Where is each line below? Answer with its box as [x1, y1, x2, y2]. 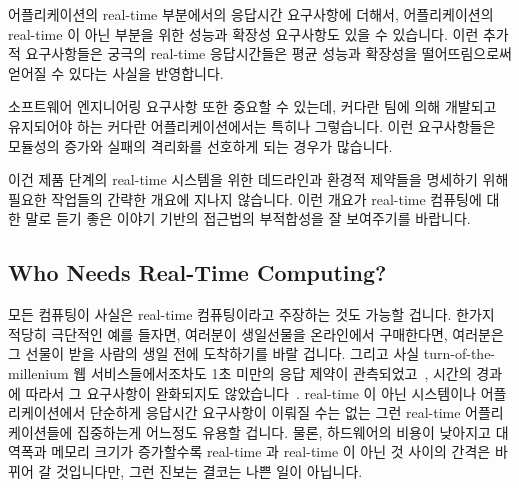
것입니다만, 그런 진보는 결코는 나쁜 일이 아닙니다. [55, 460, 363, 481]
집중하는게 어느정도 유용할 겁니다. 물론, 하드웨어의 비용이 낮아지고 [77, 421, 491, 442]
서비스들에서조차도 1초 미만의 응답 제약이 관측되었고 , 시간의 [90, 362, 472, 383]
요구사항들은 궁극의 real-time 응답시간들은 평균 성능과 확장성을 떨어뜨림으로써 [25, 43, 512, 64]
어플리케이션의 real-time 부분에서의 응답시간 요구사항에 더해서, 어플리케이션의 [8, 4, 494, 24]
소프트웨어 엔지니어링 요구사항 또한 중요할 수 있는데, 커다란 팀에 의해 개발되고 [8, 96, 497, 117]
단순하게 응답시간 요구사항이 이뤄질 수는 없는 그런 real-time [89, 402, 461, 423]
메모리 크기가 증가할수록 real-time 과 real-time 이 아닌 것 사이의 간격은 [51, 441, 491, 462]
